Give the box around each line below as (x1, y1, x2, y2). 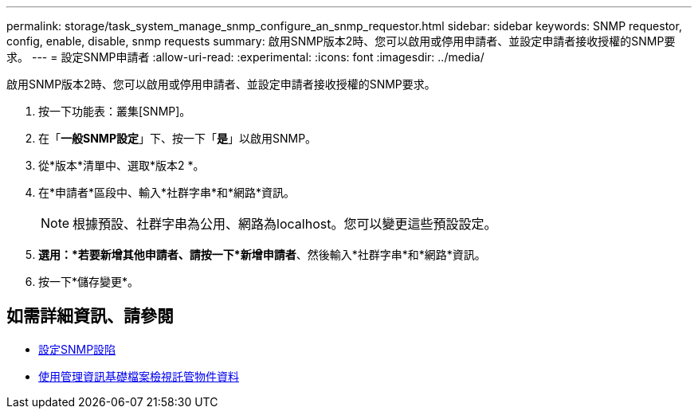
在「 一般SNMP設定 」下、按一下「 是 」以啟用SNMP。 (38, 131, 317, 145)
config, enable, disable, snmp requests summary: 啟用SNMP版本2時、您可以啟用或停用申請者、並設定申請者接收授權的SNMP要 (6, 34, 676, 48)
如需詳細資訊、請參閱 (6, 306, 174, 327)
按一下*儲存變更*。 (38, 275, 139, 288)
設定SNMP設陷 (38, 342, 116, 356)
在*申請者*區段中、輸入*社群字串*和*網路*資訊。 (38, 186, 296, 199)
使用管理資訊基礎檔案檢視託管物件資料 (38, 369, 239, 383)
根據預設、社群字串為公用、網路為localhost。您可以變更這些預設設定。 (73, 216, 497, 232)
